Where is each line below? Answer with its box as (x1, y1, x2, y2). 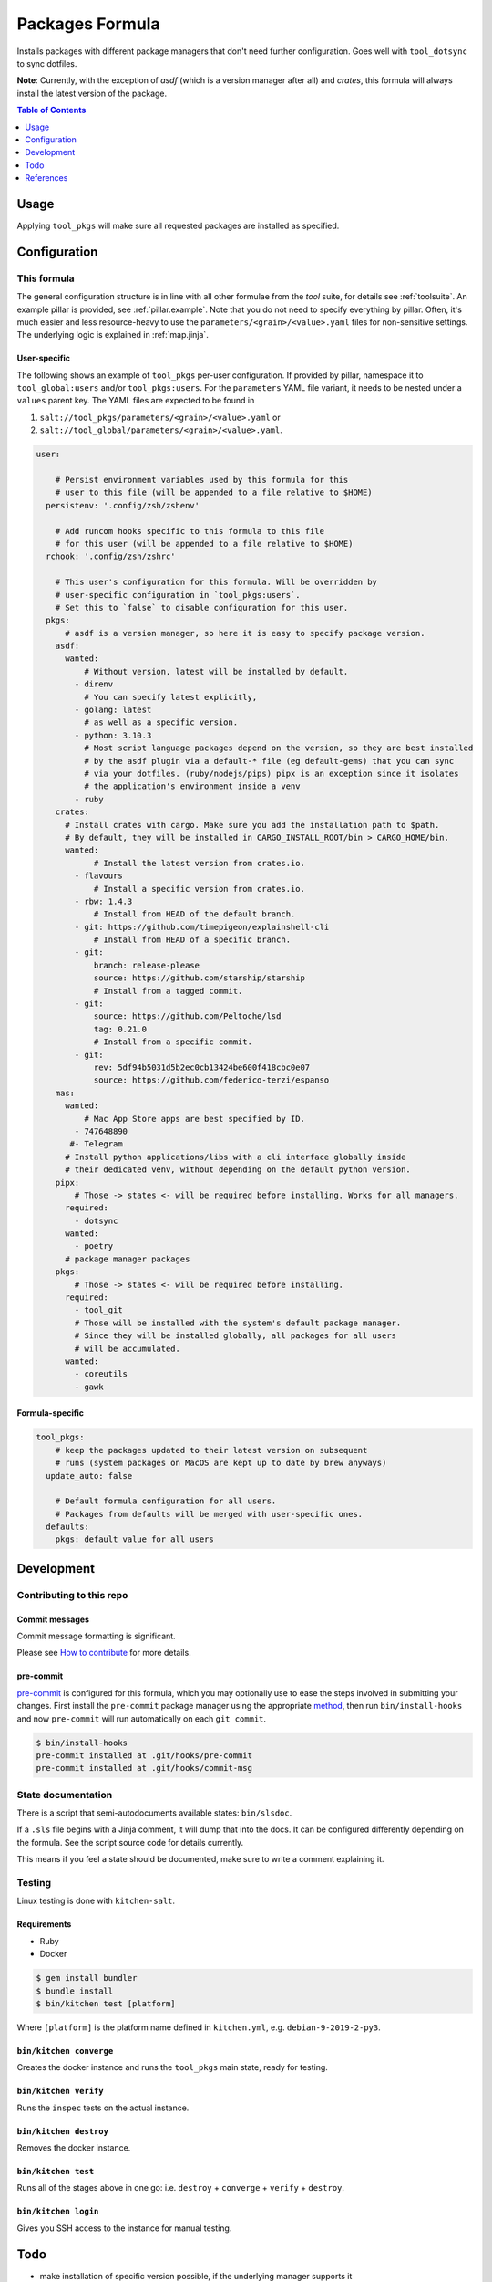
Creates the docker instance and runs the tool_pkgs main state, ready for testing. (16, 2062, 328, 2073)
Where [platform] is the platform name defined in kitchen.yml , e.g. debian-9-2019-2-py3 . (16, 2022, 382, 2033)
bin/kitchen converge (16, 2046, 114, 2056)
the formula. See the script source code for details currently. (16, 1837, 244, 1848)
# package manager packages (65, 1253, 190, 1264)
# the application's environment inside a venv (83, 781, 301, 791)
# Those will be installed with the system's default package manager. (74, 1317, 402, 1328)
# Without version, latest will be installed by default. (83, 666, 349, 676)
